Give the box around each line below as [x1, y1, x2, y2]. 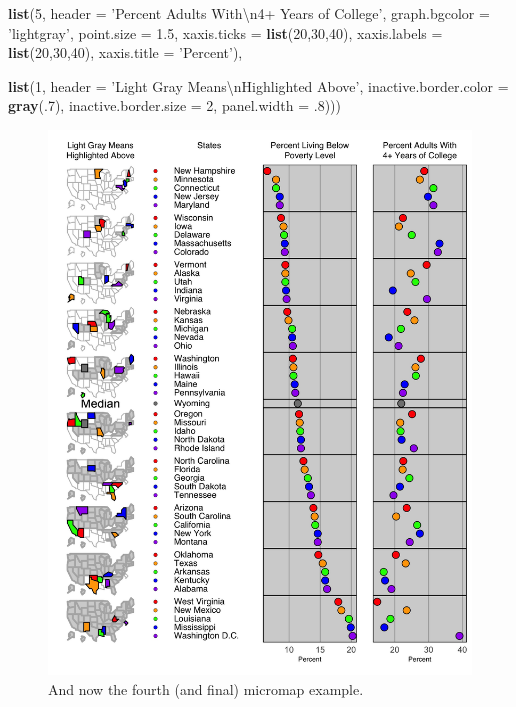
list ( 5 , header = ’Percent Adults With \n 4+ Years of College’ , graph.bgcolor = [8, 3, 490, 23]
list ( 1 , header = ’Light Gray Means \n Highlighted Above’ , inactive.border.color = [8, 75, 509, 96]
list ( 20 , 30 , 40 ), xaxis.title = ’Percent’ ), [8, 42, 243, 63]
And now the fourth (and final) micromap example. [48, 679, 364, 699]
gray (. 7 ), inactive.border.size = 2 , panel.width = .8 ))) [8, 95, 341, 116]
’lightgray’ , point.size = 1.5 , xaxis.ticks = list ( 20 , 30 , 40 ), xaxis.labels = [8, 22, 443, 43]
